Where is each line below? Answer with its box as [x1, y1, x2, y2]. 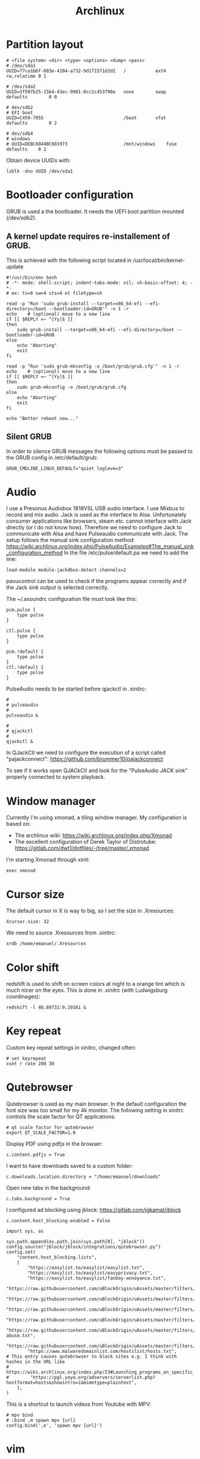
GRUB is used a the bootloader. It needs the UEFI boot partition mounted [6, 208, 185, 215]
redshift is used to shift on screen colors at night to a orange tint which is [6, 980, 185, 988]
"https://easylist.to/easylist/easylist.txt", [27, 1265, 145, 1271]
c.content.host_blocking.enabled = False [6, 1218, 111, 1224]
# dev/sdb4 [6, 130, 33, 137]
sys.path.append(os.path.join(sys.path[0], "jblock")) [6, 1239, 145, 1245]
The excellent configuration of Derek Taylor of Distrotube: [14, 838, 157, 846]
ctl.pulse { [6, 628, 36, 634]
